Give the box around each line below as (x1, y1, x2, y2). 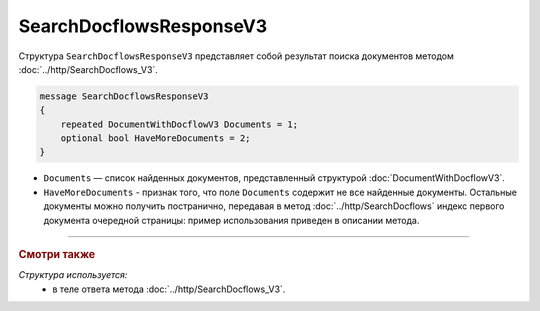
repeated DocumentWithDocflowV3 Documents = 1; (60, 118, 299, 130)
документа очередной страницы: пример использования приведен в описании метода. (43, 214, 420, 226)
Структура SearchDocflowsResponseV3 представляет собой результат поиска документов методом (18, 50, 454, 62)
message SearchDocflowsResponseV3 (39, 90, 209, 102)
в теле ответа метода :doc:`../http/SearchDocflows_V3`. (52, 283, 286, 295)
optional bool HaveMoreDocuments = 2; (60, 133, 251, 144)
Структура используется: (18, 269, 128, 281)
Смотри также (18, 248, 96, 262)
